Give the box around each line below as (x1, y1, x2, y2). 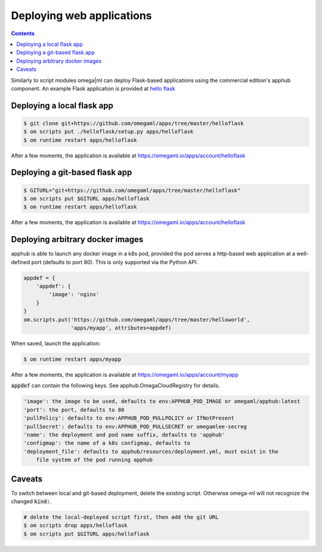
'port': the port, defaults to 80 (23, 406, 125, 413)
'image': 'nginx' (48, 291, 100, 298)
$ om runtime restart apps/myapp (23, 356, 122, 363)
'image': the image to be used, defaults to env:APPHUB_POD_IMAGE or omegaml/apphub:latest (23, 398, 301, 405)
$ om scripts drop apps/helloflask (23, 522, 128, 529)
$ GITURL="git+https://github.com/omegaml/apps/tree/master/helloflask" (23, 187, 241, 194)
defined (11, 258, 30, 265)
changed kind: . (11, 498, 52, 505)
